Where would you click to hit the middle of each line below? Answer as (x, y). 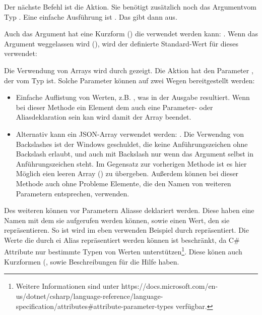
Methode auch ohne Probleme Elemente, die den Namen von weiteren (123, 183)
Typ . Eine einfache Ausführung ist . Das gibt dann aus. (91, 16)
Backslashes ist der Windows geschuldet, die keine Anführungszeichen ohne (132, 144)
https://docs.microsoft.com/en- (170, 286)
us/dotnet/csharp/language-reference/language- (89, 296)
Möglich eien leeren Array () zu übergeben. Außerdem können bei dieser (127, 173)
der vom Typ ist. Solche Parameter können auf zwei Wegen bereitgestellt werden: (129, 80)
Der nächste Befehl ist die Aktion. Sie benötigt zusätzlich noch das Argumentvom (130, 7)
